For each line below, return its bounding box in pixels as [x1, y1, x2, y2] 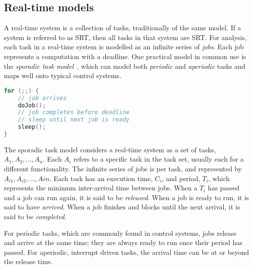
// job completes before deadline [18, 109, 130, 116]
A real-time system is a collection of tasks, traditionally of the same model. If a [4, 22, 241, 33]
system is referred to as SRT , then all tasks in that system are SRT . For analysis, [4, 32, 247, 42]
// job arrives [18, 94, 67, 102]
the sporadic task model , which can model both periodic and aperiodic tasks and [4, 61, 246, 71]
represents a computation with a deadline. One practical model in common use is [4, 51, 246, 61]
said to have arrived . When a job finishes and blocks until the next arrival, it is [4, 202, 240, 212]
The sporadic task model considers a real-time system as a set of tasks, [4, 144, 216, 154]
